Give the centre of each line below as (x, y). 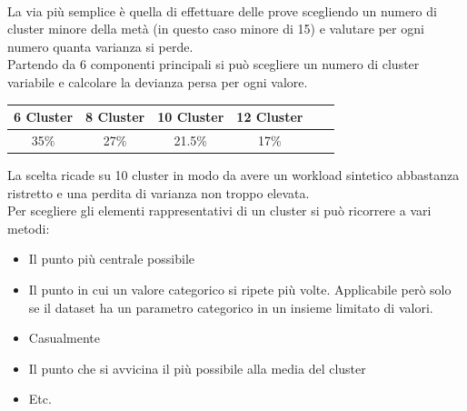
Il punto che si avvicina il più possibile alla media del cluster (197, 368)
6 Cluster (44, 117)
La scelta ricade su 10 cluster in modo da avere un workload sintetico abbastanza (233, 175)
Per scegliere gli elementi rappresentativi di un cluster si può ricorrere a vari (219, 211)
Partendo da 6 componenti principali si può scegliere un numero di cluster (214, 64)
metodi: (29, 228)
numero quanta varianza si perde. (100, 46)
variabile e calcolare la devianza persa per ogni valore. (158, 81)
